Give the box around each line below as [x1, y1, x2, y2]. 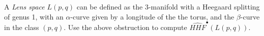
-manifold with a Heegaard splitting [148, 1, 260, 11]
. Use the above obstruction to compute [64, 21, 187, 32]
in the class [4, 21, 39, 32]
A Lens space [4, 1, 45, 11]
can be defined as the [76, 1, 143, 11]
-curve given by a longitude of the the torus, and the [70, 11, 234, 21]
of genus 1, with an [4, 11, 64, 21]
